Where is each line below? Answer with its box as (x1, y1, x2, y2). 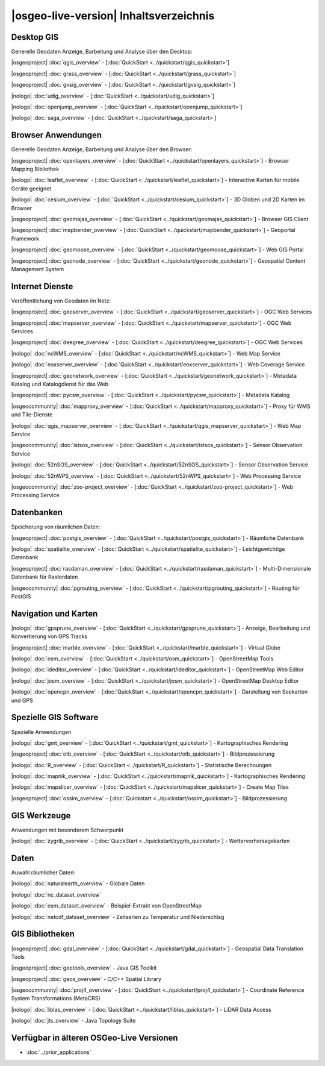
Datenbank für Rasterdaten (11, 573, 78, 581)
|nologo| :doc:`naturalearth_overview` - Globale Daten (11, 880, 145, 887)
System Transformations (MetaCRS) (11, 995, 101, 1002)
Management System (11, 266, 64, 272)
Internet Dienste (11, 281, 73, 292)
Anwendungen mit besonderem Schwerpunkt (11, 826, 124, 833)
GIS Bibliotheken (11, 929, 75, 939)
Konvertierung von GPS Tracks (11, 633, 87, 640)
